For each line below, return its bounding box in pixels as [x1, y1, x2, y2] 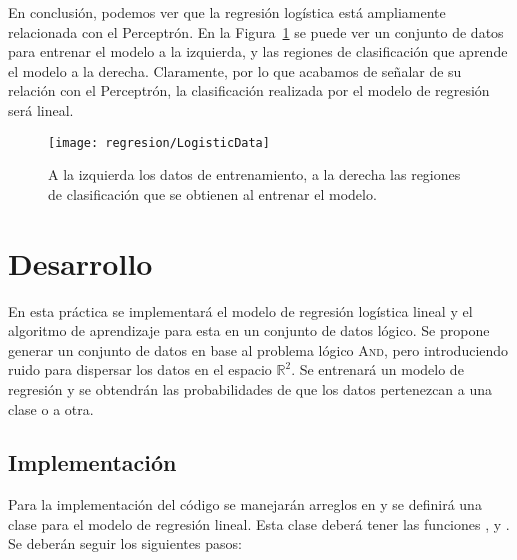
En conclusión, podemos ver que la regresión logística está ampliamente [8, 2, 446, 22]
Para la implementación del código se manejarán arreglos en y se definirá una [8, 494, 482, 515]
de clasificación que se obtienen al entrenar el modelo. [48, 183, 377, 204]
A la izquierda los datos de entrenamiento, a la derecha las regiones [48, 164, 461, 185]
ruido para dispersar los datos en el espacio [8, 359, 272, 380]
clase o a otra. [8, 398, 94, 419]
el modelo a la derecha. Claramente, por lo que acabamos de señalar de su [8, 60, 462, 81]
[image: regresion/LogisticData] [48, 135, 270, 150]
